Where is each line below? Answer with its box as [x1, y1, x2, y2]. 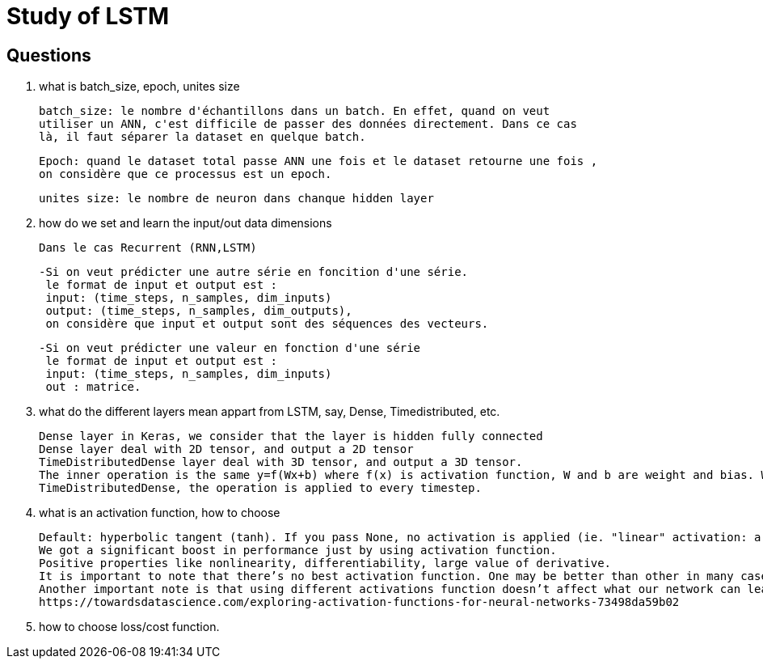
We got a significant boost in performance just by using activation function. [39, 544, 557, 557]
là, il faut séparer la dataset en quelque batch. [39, 130, 366, 144]
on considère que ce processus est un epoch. [39, 167, 332, 181]
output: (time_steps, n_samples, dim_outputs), [45, 304, 352, 318]
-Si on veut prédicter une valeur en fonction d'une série [39, 341, 421, 355]
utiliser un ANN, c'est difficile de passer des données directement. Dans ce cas [39, 117, 577, 131]
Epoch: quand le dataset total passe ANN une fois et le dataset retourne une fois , [39, 155, 598, 168]
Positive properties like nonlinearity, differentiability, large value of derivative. [39, 557, 612, 570]
